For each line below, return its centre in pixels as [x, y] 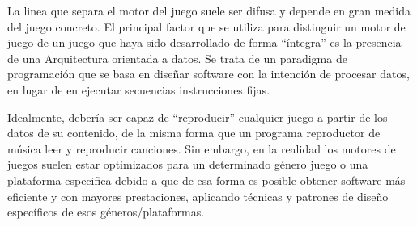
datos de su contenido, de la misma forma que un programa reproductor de [194, 133]
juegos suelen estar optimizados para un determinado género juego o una [188, 164]
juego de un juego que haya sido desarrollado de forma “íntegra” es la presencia [204, 42]
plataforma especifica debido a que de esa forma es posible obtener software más [206, 180]
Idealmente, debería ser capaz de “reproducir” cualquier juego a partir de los [198, 117]
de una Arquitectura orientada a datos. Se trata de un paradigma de [177, 58]
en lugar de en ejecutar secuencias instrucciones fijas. [139, 89]
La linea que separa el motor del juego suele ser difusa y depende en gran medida [209, 10]
